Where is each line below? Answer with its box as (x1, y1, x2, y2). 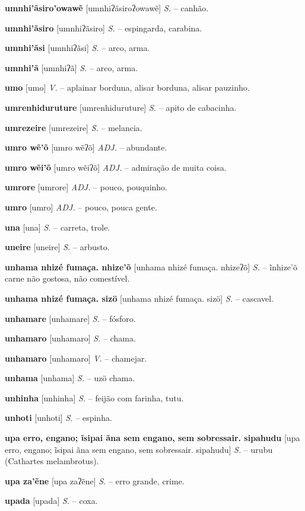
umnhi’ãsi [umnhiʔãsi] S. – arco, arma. (5, 41, 150, 54)
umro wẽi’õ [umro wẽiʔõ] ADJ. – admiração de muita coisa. (5, 161, 227, 173)
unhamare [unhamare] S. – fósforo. (5, 312, 136, 324)
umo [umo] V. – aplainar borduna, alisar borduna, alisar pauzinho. (5, 81, 250, 94)
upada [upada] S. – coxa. (5, 494, 98, 507)
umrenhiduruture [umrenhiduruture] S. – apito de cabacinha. (5, 101, 237, 113)
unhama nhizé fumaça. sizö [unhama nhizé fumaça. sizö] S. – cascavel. (5, 292, 274, 304)
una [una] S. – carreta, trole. (5, 221, 110, 233)
